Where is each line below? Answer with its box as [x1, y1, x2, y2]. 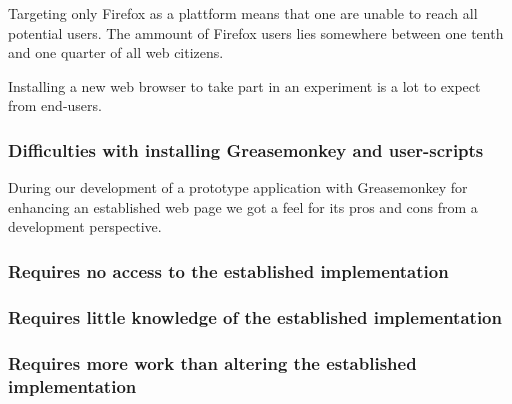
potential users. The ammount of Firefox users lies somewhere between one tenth [8, 22, 504, 43]
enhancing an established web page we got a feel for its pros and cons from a [8, 196, 478, 217]
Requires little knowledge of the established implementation [8, 304, 502, 329]
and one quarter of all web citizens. [8, 42, 224, 63]
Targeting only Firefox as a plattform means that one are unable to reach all [8, 3, 478, 23]
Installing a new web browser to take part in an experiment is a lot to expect [8, 75, 481, 96]
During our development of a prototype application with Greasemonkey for [8, 177, 468, 198]
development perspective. [8, 216, 162, 237]
